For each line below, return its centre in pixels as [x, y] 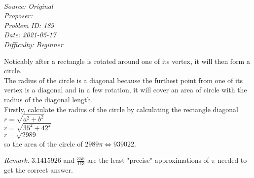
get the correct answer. [38, 170]
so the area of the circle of [43, 143]
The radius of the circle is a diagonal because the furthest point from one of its [123, 80]
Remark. [17, 160]
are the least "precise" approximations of [148, 160]
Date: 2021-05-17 [30, 35]
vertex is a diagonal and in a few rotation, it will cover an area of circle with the [126, 90]
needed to [232, 160]
